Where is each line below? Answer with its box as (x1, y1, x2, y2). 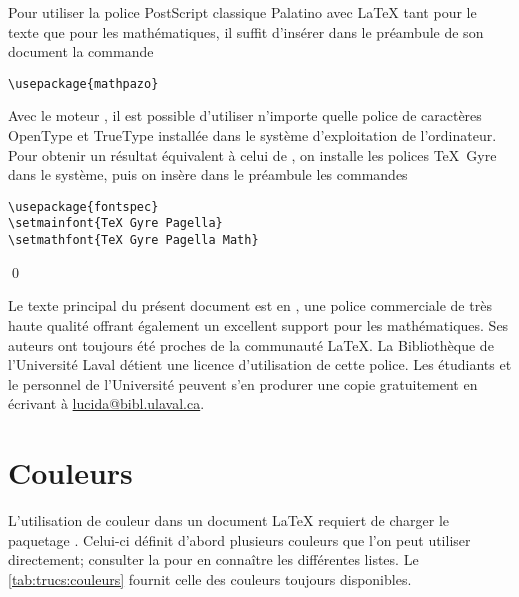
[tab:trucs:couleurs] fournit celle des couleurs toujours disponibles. (8, 568, 412, 589)
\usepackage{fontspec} (8, 199, 159, 214)
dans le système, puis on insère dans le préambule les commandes (8, 164, 408, 185)
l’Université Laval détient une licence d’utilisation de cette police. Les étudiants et (8, 354, 512, 375)
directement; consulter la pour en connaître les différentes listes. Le (8, 549, 419, 570)
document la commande (8, 41, 154, 62)
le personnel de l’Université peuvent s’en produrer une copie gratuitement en (8, 373, 478, 394)
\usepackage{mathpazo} (8, 76, 159, 91)
